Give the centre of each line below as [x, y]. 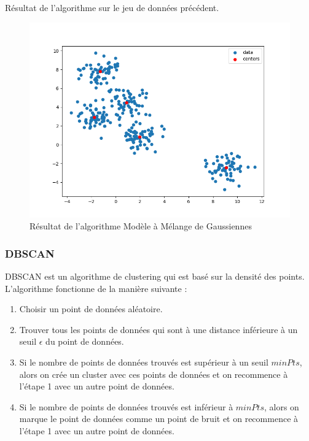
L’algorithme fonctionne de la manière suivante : [96, 288]
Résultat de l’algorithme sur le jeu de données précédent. [112, 7]
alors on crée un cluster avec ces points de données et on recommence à [154, 374]
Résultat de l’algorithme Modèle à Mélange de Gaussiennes [141, 226]
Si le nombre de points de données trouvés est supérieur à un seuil [144, 362]
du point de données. [85, 341]
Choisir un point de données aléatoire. [91, 309]
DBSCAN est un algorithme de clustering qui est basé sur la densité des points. [155, 276]
